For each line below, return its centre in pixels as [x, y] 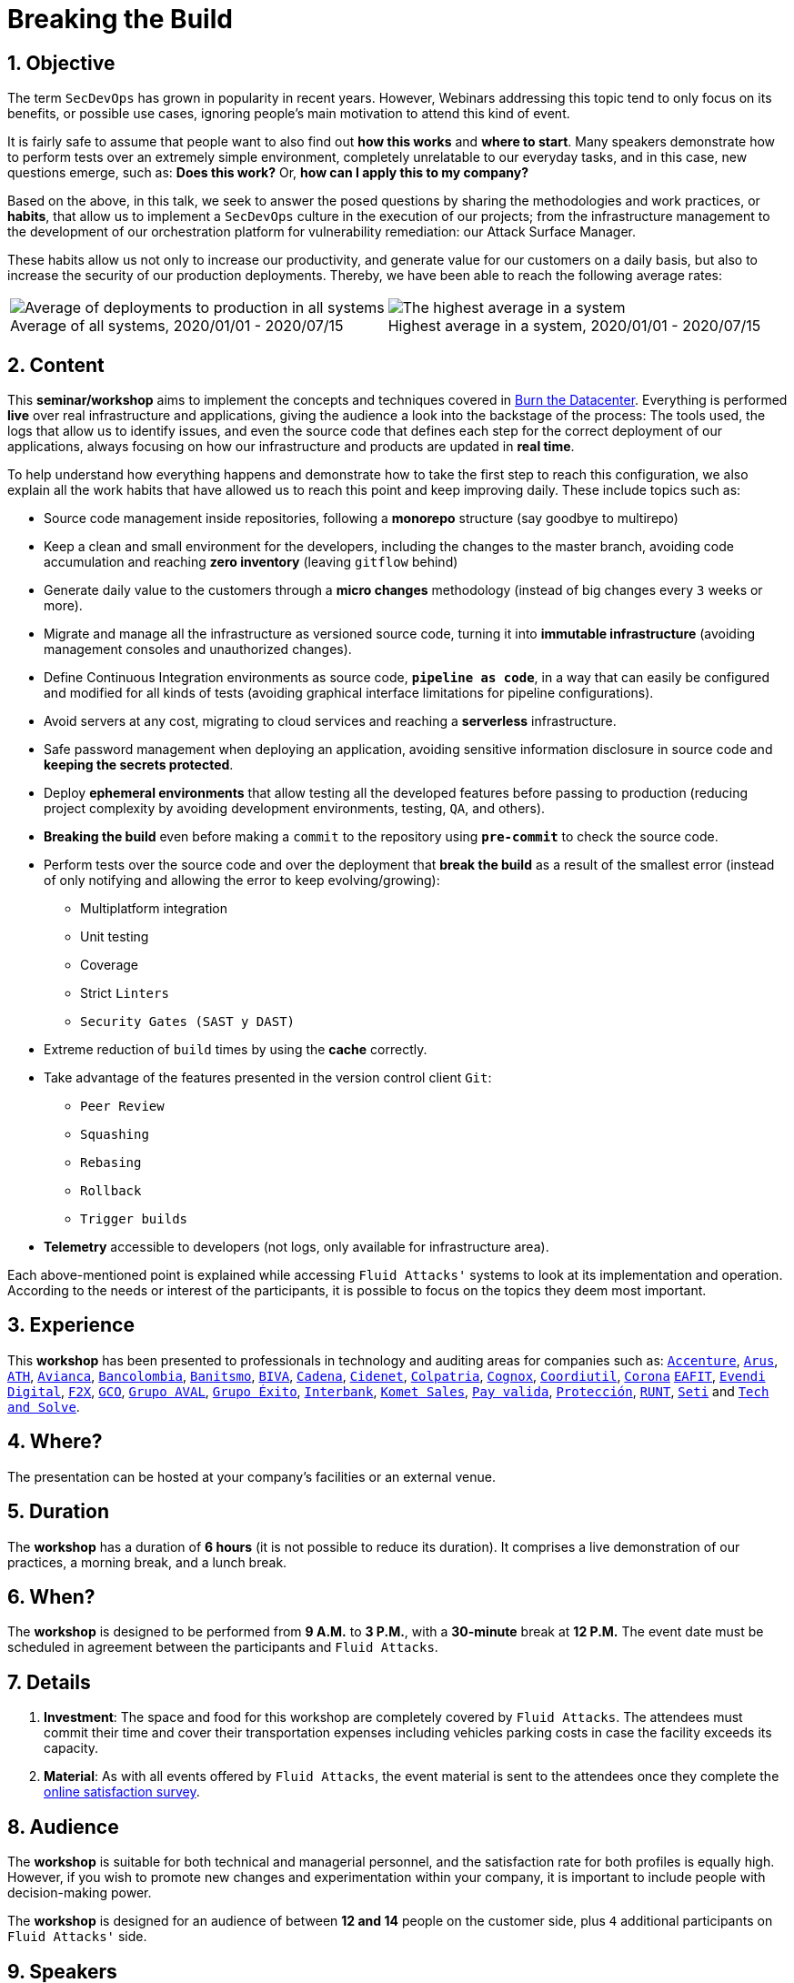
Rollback [111, 1191]
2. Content [56, 365]
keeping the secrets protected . [139, 765]
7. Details [49, 1682]
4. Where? [55, 1442]
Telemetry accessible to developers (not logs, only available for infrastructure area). [296, 1247]
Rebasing [111, 1163]
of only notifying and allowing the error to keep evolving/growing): [242, 881]
